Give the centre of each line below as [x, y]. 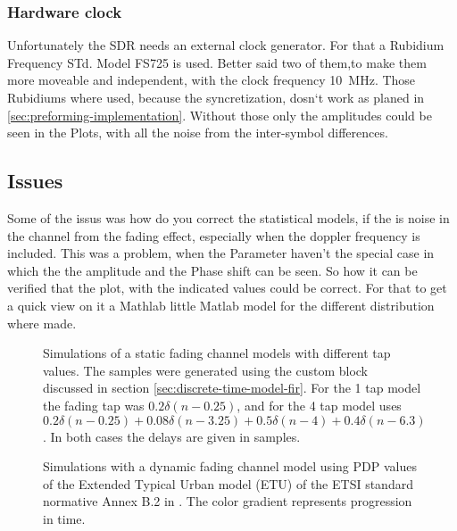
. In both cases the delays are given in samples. [172, 436]
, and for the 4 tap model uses [319, 405]
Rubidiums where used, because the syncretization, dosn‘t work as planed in [216, 97]
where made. [42, 323]
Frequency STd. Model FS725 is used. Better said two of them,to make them [217, 62]
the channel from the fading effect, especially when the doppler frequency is [214, 235]
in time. [64, 518]
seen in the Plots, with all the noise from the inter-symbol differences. [198, 133]
